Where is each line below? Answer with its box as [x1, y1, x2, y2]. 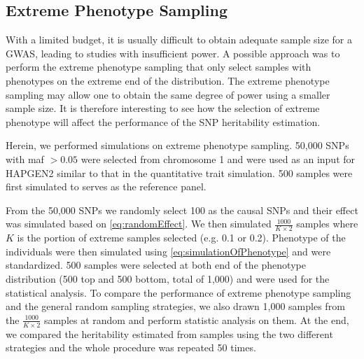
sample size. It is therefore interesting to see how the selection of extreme [6, 101, 320, 115]
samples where [296, 216, 358, 231]
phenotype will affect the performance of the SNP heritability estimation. [6, 114, 321, 129]
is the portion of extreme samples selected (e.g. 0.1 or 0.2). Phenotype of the [17, 230, 346, 245]
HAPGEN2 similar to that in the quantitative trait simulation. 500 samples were [6, 165, 353, 180]
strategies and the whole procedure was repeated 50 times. [6, 340, 256, 355]
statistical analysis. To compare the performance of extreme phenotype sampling [6, 285, 351, 300]
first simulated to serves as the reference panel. [6, 179, 206, 194]
